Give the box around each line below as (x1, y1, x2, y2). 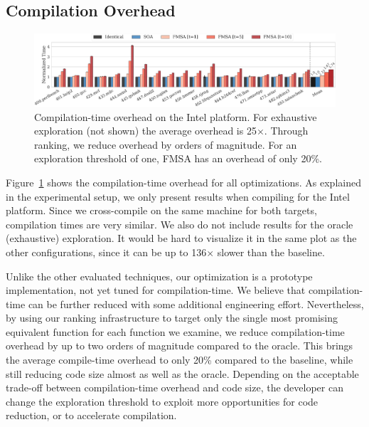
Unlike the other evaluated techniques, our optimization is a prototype (6, 268, 313, 283)
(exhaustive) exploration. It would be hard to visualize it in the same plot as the (6, 231, 357, 246)
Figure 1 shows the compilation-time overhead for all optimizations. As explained (6, 174, 361, 189)
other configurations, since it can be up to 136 (6, 244, 207, 259)
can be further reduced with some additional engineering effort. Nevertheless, (28, 296, 364, 311)
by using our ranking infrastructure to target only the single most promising (6, 310, 338, 325)
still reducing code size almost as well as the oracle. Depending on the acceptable (6, 366, 359, 381)
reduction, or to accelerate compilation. (6, 408, 177, 423)
